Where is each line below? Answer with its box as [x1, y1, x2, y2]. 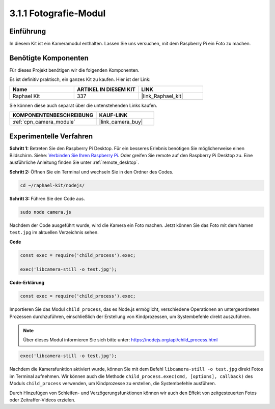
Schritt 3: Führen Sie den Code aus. [9, 195, 85, 201]
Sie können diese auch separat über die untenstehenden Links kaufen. [9, 102, 157, 108]
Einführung [9, 27, 46, 36]
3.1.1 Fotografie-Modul [9, 8, 106, 19]
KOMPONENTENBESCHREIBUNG [12, 112, 94, 119]
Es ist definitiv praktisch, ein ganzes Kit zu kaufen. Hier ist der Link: [9, 76, 151, 82]
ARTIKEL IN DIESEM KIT [76, 85, 136, 93]
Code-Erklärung [9, 280, 45, 286]
